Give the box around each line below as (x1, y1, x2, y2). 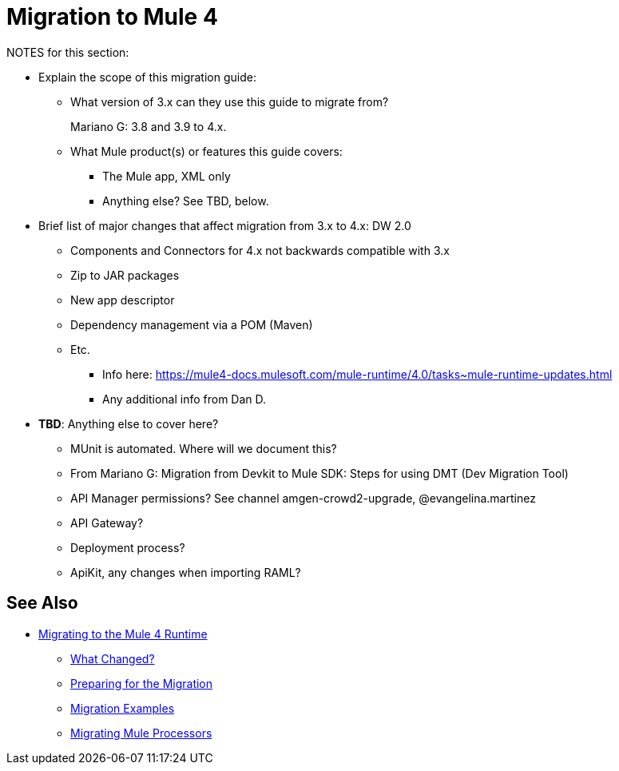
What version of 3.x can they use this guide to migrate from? (70, 94, 389, 109)
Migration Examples (70, 701, 175, 715)
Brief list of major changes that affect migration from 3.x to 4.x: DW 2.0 (38, 218, 411, 232)
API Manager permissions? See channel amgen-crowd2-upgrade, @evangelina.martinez (70, 491, 536, 505)
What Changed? (70, 651, 155, 666)
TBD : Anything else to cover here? (38, 416, 219, 431)
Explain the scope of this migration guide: (38, 70, 256, 84)
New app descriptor (70, 292, 175, 307)
